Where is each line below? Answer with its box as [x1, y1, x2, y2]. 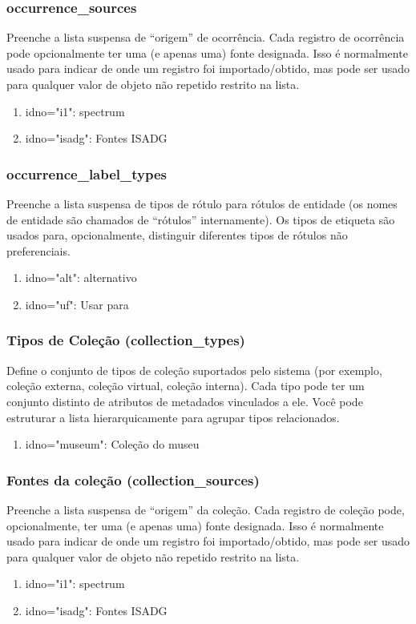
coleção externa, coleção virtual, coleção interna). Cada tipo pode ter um [6, 377, 365, 394]
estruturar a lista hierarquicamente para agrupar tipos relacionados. [6, 409, 340, 425]
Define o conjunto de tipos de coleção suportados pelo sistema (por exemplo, [6, 361, 382, 378]
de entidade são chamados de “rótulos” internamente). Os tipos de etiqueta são [6, 211, 395, 227]
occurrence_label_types [6, 163, 168, 183]
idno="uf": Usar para [25, 296, 129, 312]
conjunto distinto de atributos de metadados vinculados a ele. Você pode [6, 393, 363, 409]
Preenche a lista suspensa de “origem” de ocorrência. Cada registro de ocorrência [6, 29, 405, 46]
